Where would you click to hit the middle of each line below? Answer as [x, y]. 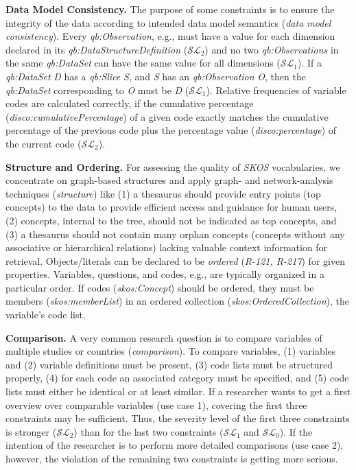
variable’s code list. [46, 315]
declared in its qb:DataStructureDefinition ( [97, 49]
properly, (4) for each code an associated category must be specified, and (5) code [177, 378]
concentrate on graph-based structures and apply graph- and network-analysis [169, 180]
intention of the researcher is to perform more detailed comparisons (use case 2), [175, 445]
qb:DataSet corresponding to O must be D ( [97, 90]
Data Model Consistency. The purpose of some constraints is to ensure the [170, 9]
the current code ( [44, 143]
